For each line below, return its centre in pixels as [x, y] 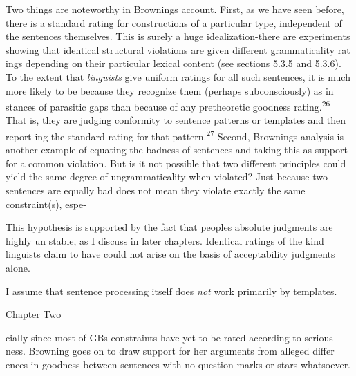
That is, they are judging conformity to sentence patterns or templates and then [176, 120]
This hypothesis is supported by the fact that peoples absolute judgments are [169, 227]
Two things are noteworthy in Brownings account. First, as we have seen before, [175, 9]
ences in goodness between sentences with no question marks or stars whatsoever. [178, 364]
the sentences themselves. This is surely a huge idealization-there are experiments [178, 36]
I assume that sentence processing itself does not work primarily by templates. [171, 291]
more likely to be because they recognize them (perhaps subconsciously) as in [170, 90]
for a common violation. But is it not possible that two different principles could [176, 163]
